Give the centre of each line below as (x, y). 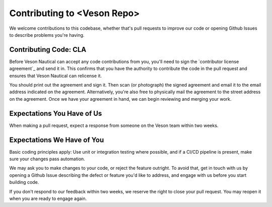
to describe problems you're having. (47, 35)
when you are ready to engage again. (48, 198)
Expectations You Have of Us (56, 113)
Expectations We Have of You (57, 140)
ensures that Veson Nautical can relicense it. (56, 76)
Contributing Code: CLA (48, 50)
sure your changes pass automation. (47, 159)
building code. (24, 182)
